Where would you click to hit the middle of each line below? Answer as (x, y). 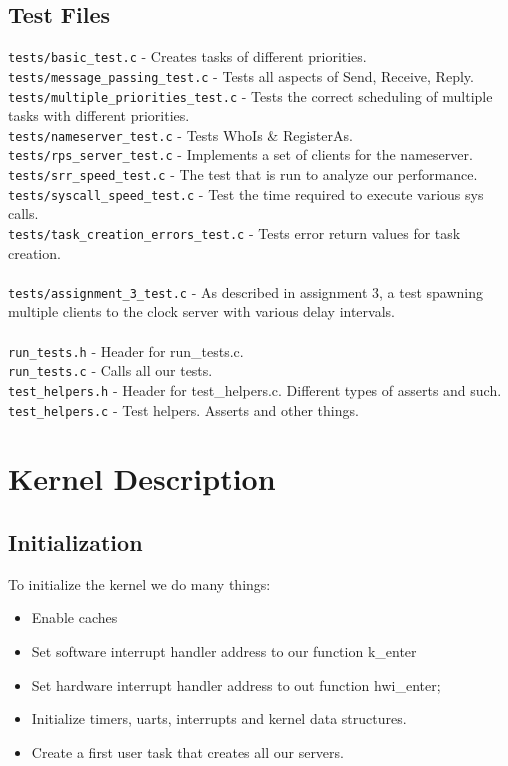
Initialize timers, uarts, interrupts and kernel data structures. (219, 718)
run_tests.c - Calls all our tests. (110, 370)
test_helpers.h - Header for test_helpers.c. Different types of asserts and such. (255, 389)
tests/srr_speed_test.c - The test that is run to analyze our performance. (243, 174)
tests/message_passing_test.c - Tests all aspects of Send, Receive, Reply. (241, 75)
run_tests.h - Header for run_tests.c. (126, 350)
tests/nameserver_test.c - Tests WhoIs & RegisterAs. (180, 134)
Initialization (75, 542)
